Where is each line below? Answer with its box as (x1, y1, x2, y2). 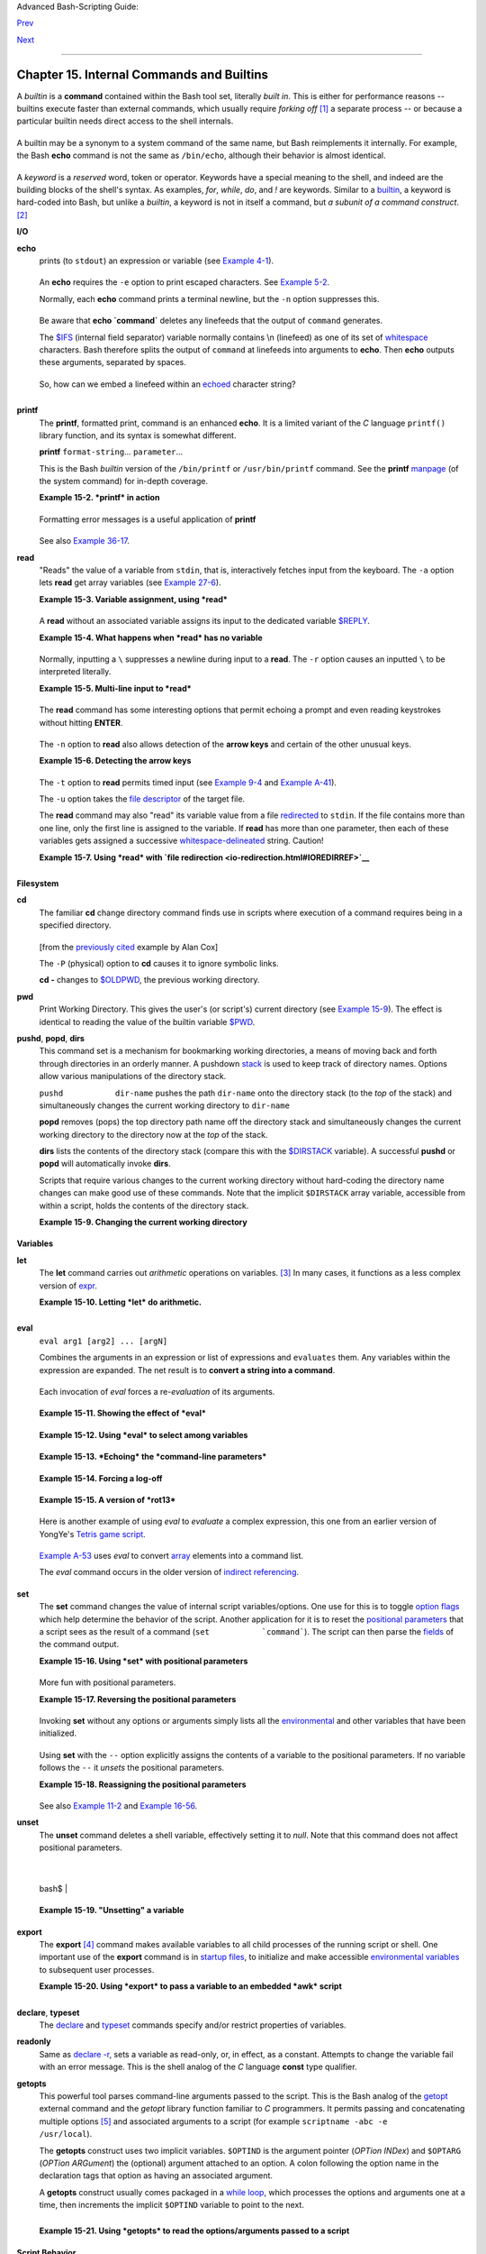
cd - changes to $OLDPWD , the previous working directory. (39, 975, 260, 985)
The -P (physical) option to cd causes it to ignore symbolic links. (39, 958, 279, 968)
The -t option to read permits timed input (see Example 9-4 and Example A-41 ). (39, 776, 337, 788)
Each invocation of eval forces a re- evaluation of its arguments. (39, 1386, 275, 1397)
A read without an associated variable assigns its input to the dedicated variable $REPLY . (39, 616, 371, 627)
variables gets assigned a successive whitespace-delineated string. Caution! (39, 835, 324, 847)
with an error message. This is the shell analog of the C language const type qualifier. (39, 2061, 357, 2073)
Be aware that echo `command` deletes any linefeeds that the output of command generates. (39, 316, 383, 326)
